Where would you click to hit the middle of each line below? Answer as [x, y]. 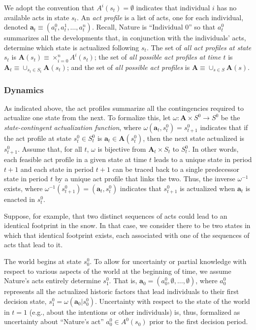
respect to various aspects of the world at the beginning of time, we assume [118, 271]
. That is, [123, 280]
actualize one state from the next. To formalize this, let [87, 117]
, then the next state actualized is [194, 138]
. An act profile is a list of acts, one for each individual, [160, 17]
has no [227, 7]
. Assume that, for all [50, 149]
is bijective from [122, 149]
